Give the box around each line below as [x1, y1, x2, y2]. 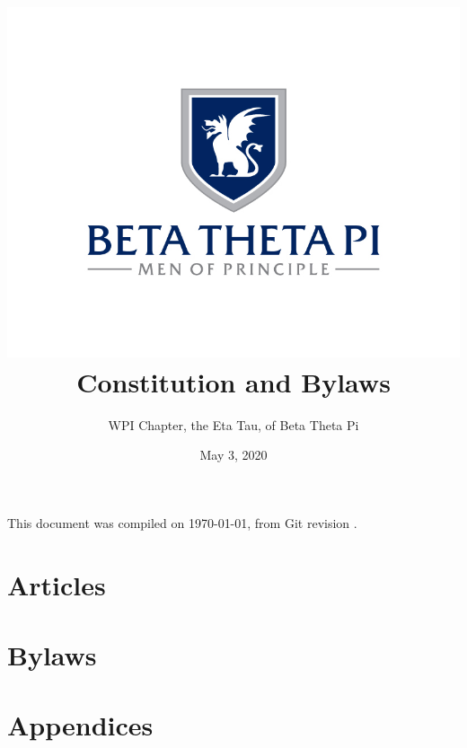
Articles [7, 566, 106, 603]
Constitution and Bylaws [76, 363, 391, 400]
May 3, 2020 [199, 445, 268, 464]
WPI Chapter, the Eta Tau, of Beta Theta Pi [108, 415, 359, 434]
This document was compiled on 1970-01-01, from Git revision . [7, 513, 357, 532]
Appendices [7, 707, 154, 744]
